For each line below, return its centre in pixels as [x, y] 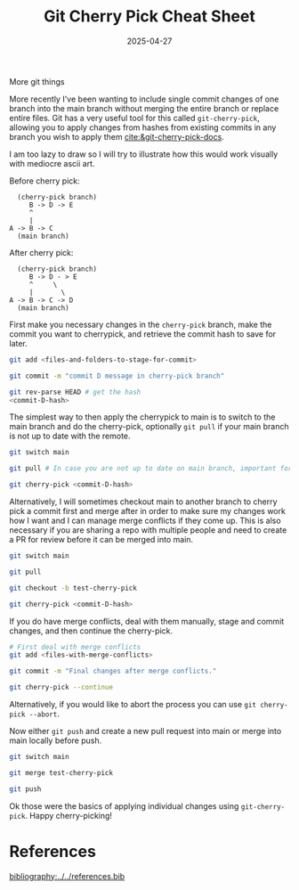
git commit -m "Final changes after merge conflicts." [113, 671]
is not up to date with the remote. [70, 436]
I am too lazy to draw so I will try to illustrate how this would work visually [144, 154]
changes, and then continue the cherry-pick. [91, 631]
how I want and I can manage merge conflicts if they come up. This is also [145, 521]
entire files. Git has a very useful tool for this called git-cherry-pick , [134, 118]
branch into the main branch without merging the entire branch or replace [144, 108]
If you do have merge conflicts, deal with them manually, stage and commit [147, 621]
